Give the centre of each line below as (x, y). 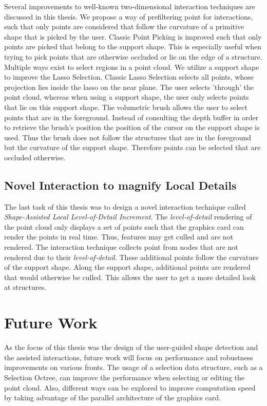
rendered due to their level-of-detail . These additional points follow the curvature (131, 257)
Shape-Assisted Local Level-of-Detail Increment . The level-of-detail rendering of (128, 217)
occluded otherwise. (35, 157)
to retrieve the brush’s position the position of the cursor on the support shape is (132, 127)
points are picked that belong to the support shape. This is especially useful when (133, 47)
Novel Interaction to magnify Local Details (120, 185)
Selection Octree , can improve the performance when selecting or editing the (125, 377)
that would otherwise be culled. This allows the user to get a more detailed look (130, 277)
